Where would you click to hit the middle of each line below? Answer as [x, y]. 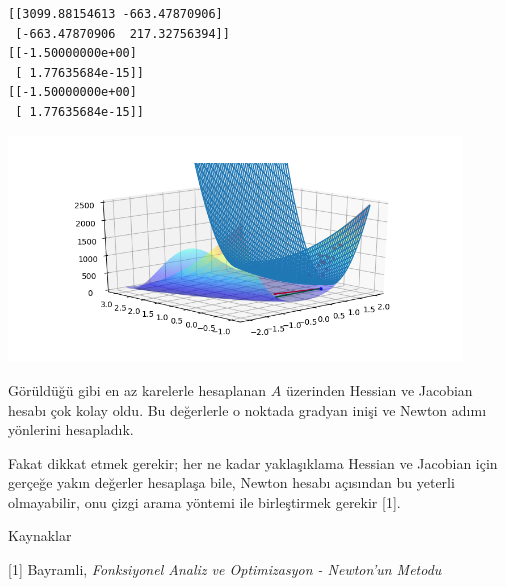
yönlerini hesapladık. [71, 429]
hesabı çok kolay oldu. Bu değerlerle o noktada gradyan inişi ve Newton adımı [247, 409]
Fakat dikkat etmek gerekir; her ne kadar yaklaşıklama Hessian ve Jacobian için [253, 462]
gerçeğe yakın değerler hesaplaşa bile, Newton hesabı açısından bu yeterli [231, 482]
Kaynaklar [40, 535]
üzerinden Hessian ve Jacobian [379, 389]
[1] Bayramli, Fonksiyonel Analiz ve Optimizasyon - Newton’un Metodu [225, 569]
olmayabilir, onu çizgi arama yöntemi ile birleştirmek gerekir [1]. [204, 501]
